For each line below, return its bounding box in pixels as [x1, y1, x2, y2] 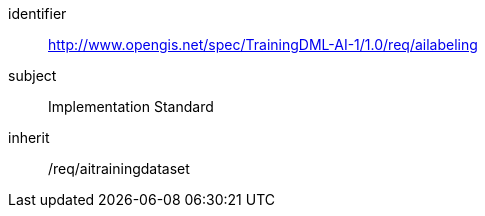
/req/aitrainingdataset [48, 160, 190, 177]
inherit [8, 129, 50, 146]
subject [8, 67, 57, 84]
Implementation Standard [48, 98, 214, 115]
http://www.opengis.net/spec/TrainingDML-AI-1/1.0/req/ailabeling [48, 36, 478, 53]
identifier [8, 5, 67, 22]
